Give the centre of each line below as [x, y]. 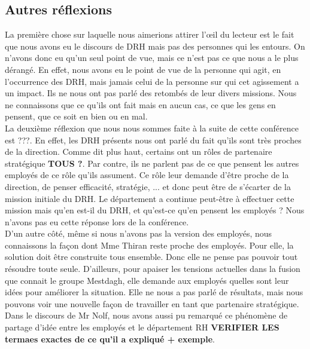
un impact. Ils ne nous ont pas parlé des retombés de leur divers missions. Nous [151, 93]
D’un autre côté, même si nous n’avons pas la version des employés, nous [139, 233]
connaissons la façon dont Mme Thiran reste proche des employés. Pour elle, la [149, 245]
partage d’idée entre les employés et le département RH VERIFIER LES [142, 327]
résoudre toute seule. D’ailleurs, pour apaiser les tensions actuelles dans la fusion [153, 269]
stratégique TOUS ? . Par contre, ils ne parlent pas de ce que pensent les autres [152, 163]
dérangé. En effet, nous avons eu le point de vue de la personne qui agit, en [143, 69]
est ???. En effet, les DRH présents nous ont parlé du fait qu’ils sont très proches [153, 140]
